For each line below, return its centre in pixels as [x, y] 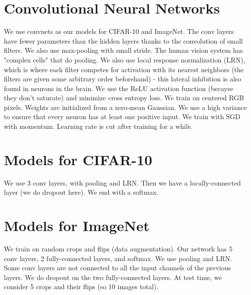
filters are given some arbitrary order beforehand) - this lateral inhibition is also [123, 79]
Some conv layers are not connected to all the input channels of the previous [118, 268]
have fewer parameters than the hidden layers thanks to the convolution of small [124, 40]
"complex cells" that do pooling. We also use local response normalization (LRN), [125, 59]
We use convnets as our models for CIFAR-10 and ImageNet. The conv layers [119, 31]
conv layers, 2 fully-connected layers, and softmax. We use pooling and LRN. [118, 258]
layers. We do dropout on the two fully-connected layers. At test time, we [113, 277]
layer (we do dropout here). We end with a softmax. [81, 192]
